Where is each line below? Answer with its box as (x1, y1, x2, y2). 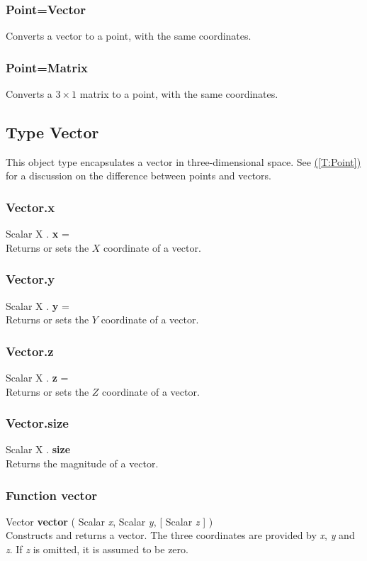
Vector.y (6, 270, 55, 288)
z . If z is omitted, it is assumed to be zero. (6, 542, 188, 557)
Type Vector (6, 121, 99, 143)
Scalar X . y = (6, 298, 69, 313)
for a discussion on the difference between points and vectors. (6, 168, 271, 183)
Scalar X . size (6, 442, 71, 457)
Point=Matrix (6, 58, 89, 76)
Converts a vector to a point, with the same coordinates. (6, 28, 252, 43)
